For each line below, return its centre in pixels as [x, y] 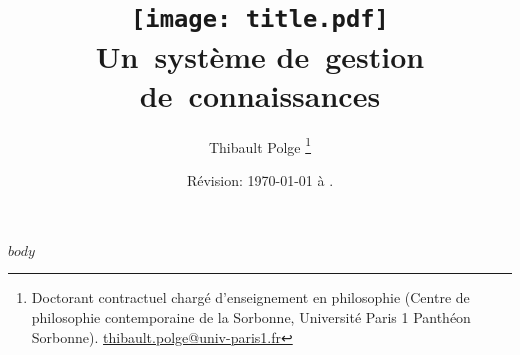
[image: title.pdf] [260, 19]
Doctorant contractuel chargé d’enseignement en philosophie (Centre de [250, 297]
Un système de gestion [260, 55]
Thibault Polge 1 [260, 145]
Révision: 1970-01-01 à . [260, 179]
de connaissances [260, 94]
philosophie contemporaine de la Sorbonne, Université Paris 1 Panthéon [251, 317]
